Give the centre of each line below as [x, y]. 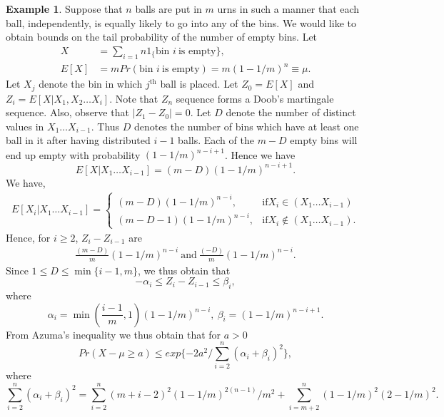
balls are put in [168, 9]
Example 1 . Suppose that [64, 9]
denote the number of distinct [291, 112]
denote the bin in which [91, 84]
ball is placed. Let [199, 84]
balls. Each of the [216, 140]
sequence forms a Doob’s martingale [255, 98]
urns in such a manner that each [288, 9]
